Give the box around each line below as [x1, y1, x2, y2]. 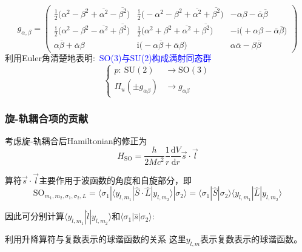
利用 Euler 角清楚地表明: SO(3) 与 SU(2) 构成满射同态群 [5, 51, 212, 64]
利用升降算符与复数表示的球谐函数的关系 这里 [5, 233, 186, 245]
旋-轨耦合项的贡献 [5, 110, 89, 125]
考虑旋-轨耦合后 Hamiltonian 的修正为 [5, 134, 147, 147]
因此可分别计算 [5, 210, 64, 222]
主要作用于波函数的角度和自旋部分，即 [39, 173, 192, 186]
